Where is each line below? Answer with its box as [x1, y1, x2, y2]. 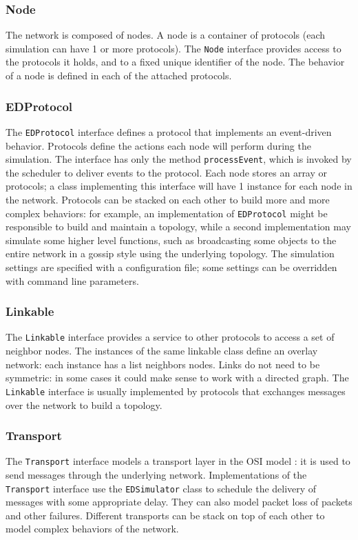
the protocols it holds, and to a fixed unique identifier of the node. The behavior [6, 54, 345, 69]
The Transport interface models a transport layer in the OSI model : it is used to [6, 454, 350, 468]
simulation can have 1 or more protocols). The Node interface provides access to [6, 41, 341, 55]
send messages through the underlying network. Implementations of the [6, 467, 307, 481]
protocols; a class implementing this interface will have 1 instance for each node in [6, 179, 352, 193]
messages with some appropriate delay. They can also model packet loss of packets [6, 494, 352, 509]
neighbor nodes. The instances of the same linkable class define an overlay [6, 343, 318, 358]
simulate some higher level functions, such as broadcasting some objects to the [6, 232, 337, 247]
